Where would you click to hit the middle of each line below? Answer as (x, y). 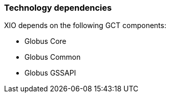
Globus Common (53, 57)
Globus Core (46, 41)
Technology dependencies (58, 8)
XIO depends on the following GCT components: (85, 26)
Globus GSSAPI (50, 73)
